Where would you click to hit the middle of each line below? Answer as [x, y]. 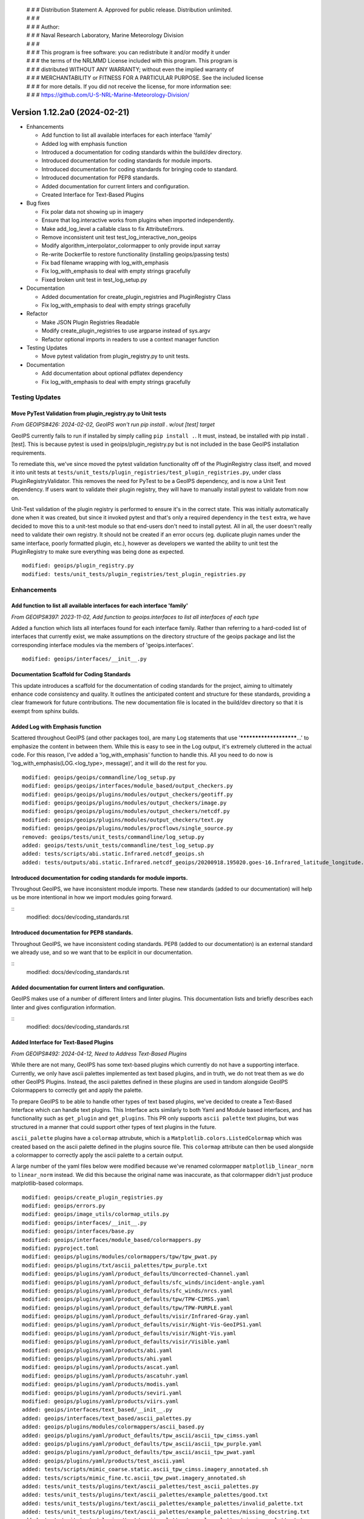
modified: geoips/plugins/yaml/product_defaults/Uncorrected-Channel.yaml [136, 1274]
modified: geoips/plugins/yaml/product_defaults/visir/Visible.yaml [126, 1342]
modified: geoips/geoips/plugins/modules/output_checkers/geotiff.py [128, 794]
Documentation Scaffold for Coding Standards [71, 674]
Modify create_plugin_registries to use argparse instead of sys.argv [126, 331]
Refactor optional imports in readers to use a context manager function [130, 339]
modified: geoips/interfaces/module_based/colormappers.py [112, 1240]
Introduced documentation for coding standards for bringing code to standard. [140, 169]
